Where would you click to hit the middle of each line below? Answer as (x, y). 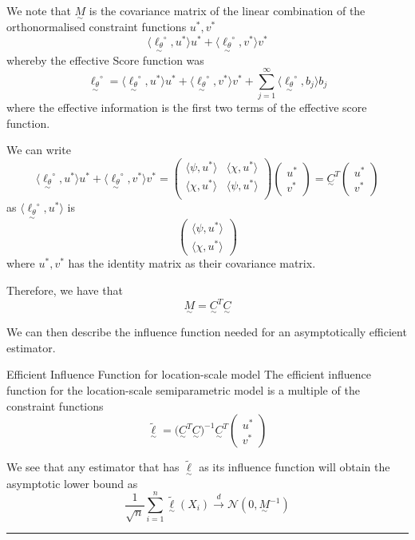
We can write (39, 150)
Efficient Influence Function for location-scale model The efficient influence (189, 374)
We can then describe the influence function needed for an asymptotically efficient (207, 332)
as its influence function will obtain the (294, 467)
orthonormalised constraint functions (97, 27)
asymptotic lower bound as (72, 483)
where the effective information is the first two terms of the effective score (187, 107)
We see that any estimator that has (93, 467)
